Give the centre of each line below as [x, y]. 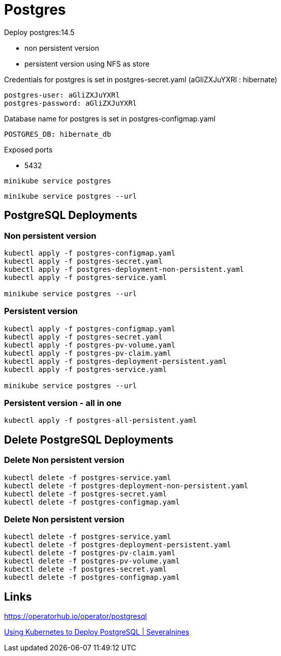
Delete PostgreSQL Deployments [89, 440]
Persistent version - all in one [63, 403]
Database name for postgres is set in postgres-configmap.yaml [110, 118]
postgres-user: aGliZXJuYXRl [62, 95]
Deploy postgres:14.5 [39, 32]
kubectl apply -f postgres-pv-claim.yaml [88, 353]
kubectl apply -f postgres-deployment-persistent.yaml [116, 361]
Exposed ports [28, 149]
